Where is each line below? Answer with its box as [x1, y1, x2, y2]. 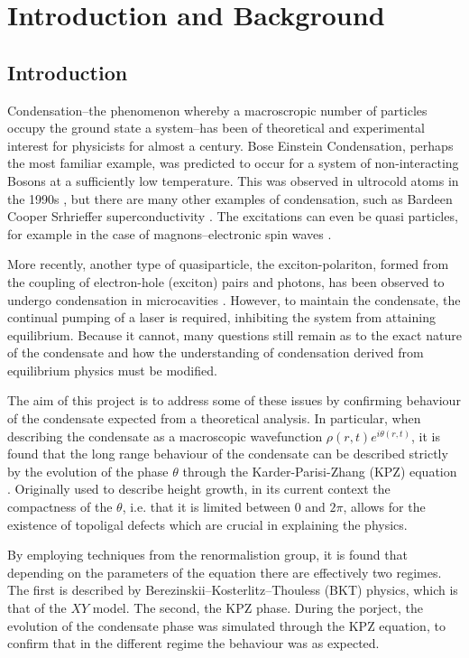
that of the [7, 598, 67, 617]
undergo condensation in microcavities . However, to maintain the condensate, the [7, 290, 461, 309]
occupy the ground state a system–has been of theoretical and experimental [7, 118, 425, 137]
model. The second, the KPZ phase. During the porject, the [92, 598, 423, 617]
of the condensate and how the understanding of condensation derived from [7, 343, 424, 362]
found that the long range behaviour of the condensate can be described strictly [7, 444, 448, 463]
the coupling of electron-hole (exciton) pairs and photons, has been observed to [7, 272, 445, 291]
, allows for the [343, 497, 426, 516]
